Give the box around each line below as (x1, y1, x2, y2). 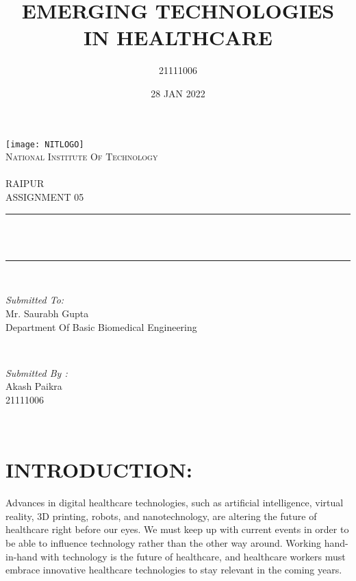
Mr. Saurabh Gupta (5, 306, 89, 320)
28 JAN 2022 (151, 86, 205, 100)
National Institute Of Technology (5, 149, 158, 164)
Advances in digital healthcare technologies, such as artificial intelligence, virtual (5, 495, 344, 510)
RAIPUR (5, 176, 44, 190)
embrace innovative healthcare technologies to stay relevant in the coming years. (5, 563, 342, 577)
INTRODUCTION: (5, 456, 192, 484)
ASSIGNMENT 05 (5, 189, 84, 203)
